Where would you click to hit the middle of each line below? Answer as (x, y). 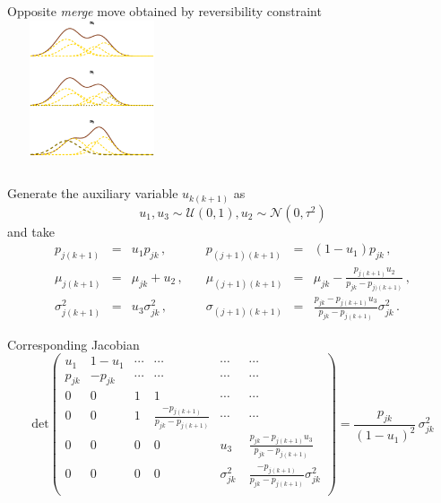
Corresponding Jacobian (73, 344)
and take (31, 231)
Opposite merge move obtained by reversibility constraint (164, 11)
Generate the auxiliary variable (93, 193)
